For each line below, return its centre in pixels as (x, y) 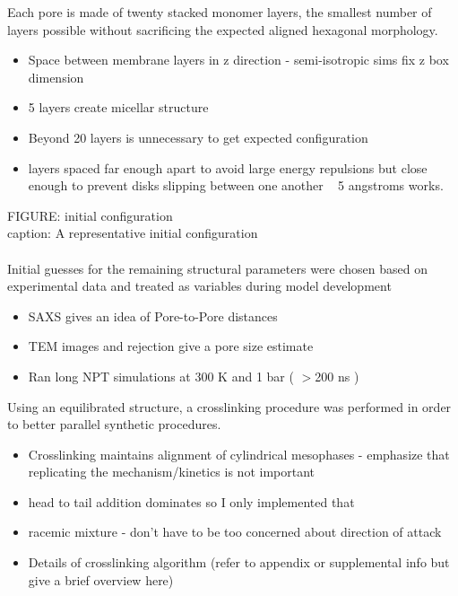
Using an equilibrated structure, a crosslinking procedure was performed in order (229, 406)
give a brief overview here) (101, 579)
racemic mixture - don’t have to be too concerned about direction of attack (235, 532)
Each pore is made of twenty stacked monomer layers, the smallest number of (220, 12)
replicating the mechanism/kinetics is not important (171, 472)
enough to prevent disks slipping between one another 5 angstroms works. (236, 185)
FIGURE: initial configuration (90, 215)
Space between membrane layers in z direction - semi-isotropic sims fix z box (238, 60)
